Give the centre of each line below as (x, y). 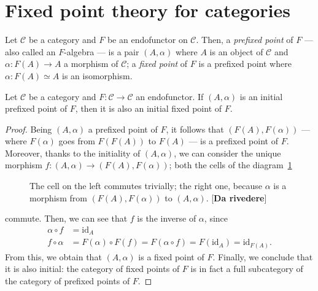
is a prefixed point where (245, 64)
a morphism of (91, 64)
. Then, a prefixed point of (245, 40)
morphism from (58, 197)
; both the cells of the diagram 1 (231, 165)
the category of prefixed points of (68, 281)
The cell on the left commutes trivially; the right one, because (146, 186)
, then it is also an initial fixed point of (149, 108)
